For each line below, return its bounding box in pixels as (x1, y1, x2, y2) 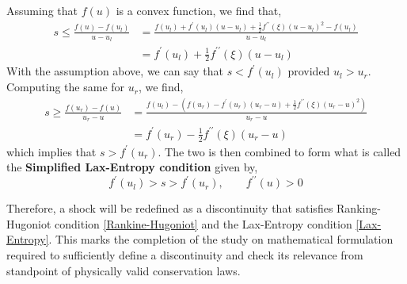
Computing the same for (6, 79, 125, 95)
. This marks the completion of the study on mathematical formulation (48, 231, 394, 248)
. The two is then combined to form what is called (158, 143, 401, 159)
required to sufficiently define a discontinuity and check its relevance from (6, 247, 363, 263)
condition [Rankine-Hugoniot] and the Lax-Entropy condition (55, 215, 352, 232)
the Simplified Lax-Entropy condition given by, (6, 159, 258, 175)
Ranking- (337, 200, 381, 217)
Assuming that (6, 2, 78, 18)
